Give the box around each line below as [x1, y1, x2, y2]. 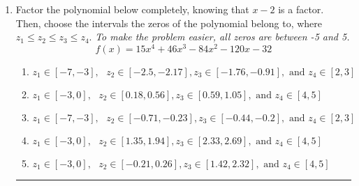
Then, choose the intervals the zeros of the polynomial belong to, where [15, 15, 323, 30]
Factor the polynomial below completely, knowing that [15, 2, 249, 16]
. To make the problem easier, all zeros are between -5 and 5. [89, 29, 350, 44]
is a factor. [278, 2, 324, 16]
